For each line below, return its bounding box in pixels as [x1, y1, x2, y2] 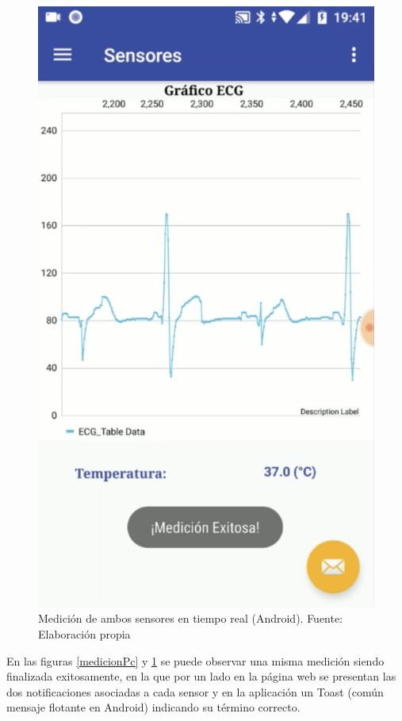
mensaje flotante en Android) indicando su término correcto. [6, 699, 301, 715]
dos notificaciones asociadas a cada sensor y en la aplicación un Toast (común [6, 683, 384, 700]
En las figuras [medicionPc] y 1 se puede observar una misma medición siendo [6, 652, 385, 669]
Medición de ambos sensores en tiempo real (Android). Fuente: [38, 610, 343, 627]
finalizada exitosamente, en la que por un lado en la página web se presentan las [6, 668, 396, 685]
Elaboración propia [38, 625, 131, 642]
